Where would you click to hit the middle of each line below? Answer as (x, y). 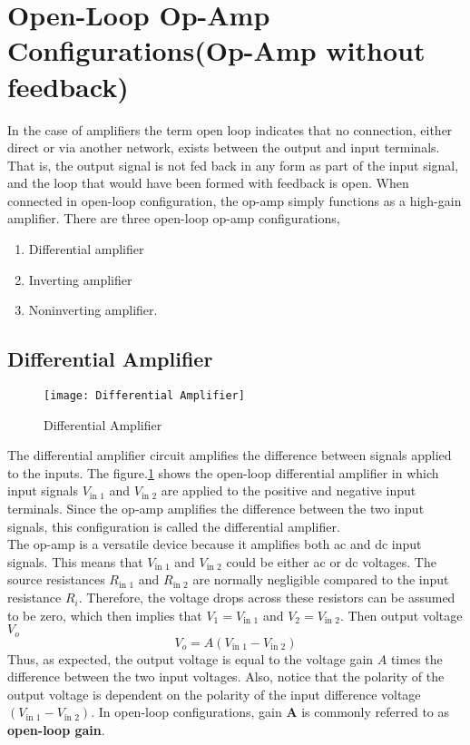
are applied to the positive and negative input (289, 490)
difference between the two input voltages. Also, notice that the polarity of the (226, 676)
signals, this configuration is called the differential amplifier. (174, 526)
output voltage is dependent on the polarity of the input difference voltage (214, 694)
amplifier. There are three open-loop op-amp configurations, (174, 218)
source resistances (56, 579)
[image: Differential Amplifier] (144, 396)
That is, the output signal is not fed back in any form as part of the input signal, (233, 165)
